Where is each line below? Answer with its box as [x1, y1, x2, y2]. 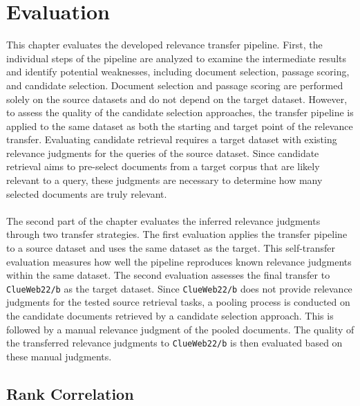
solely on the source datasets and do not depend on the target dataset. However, [6, 91, 348, 106]
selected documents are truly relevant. [6, 186, 167, 201]
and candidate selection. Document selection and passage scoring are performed [6, 77, 343, 92]
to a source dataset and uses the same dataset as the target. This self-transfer [6, 241, 336, 255]
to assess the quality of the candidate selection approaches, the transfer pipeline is [6, 105, 354, 120]
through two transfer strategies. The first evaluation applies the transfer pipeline [6, 227, 348, 241]
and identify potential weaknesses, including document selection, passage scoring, [6, 64, 350, 79]
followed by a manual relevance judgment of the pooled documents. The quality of [6, 322, 354, 336]
